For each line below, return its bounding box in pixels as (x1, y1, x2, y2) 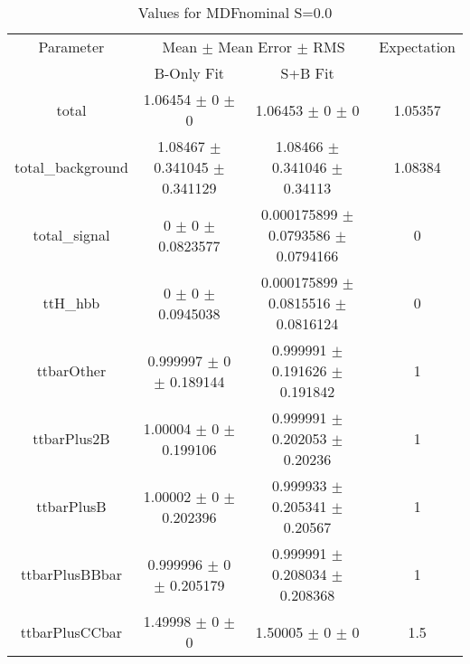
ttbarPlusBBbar (20, 564, 122, 584)
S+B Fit (280, 62, 334, 83)
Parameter (38, 36, 105, 57)
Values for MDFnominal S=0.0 (137, 2, 333, 23)
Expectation (379, 36, 456, 57)
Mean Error (218, 36, 293, 57)
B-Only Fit (154, 62, 225, 83)
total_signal (33, 224, 110, 245)
